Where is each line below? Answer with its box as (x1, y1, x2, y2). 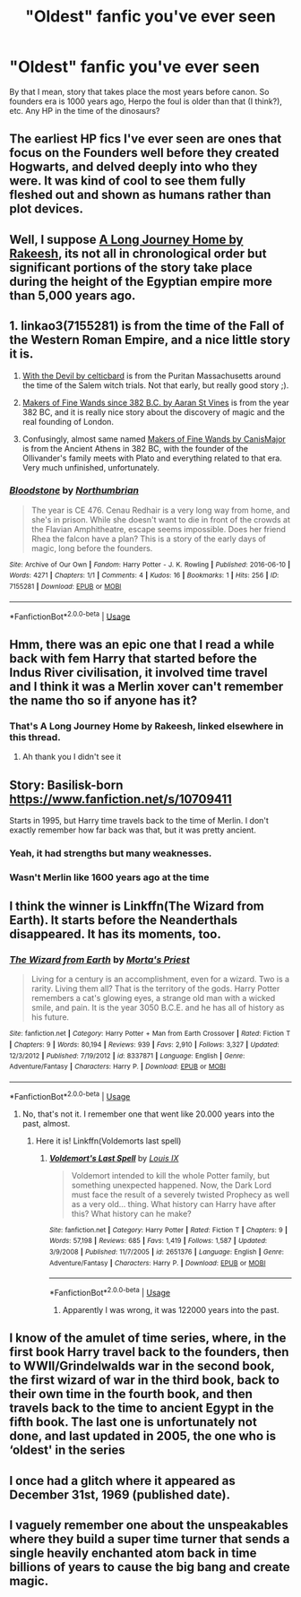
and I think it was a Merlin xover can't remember (9, 678, 284, 694)
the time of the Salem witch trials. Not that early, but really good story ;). (21, 379, 289, 391)
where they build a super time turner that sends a (9, 1532, 290, 1547)
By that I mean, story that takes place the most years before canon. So (9, 86, 270, 97)
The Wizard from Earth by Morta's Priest (9, 954, 191, 966)
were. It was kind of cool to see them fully (9, 173, 246, 189)
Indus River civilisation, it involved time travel (9, 665, 269, 680)
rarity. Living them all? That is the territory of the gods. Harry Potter (30, 983, 280, 994)
